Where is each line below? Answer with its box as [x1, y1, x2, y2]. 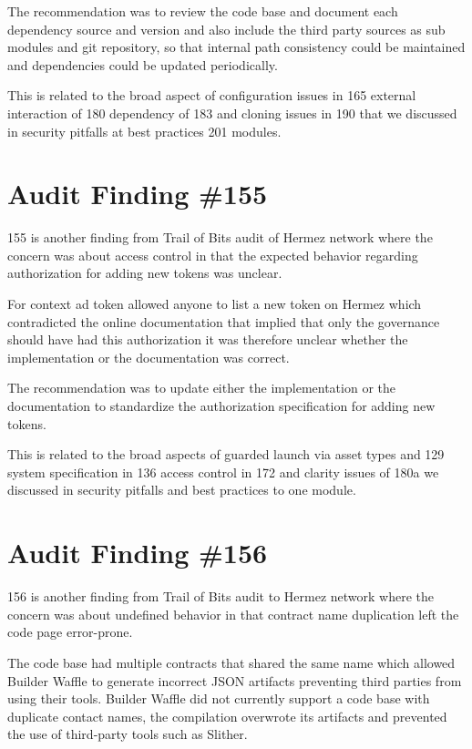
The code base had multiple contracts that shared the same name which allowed [7, 652, 456, 672]
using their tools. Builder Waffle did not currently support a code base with [7, 689, 430, 708]
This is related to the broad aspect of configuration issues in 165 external [7, 86, 416, 105]
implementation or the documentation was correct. [7, 347, 290, 366]
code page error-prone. [7, 622, 133, 641]
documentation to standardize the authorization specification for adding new [7, 396, 436, 416]
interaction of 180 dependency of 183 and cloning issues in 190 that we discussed [7, 103, 457, 122]
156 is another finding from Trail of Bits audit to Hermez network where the [7, 587, 435, 606]
